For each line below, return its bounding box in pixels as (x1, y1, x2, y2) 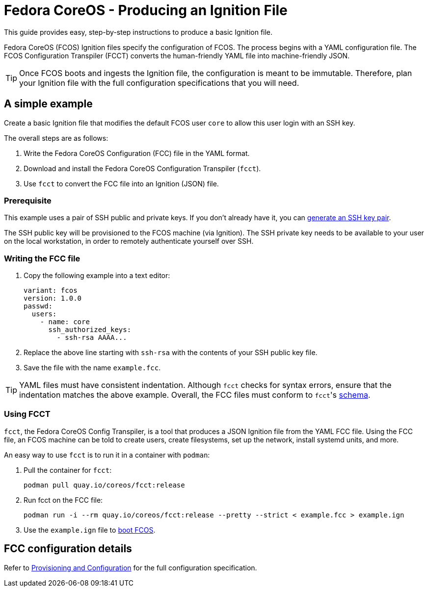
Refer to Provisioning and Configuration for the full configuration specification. (4, 563, 257, 572)
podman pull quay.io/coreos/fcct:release (24, 481, 185, 489)
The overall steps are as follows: (4, 133, 108, 142)
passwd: (24, 302, 53, 310)
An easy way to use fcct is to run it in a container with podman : (4, 450, 210, 459)
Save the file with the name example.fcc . (24, 363, 161, 372)
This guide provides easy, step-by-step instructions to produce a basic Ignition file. (4, 27, 273, 36)
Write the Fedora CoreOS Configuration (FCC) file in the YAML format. (24, 149, 250, 157)
